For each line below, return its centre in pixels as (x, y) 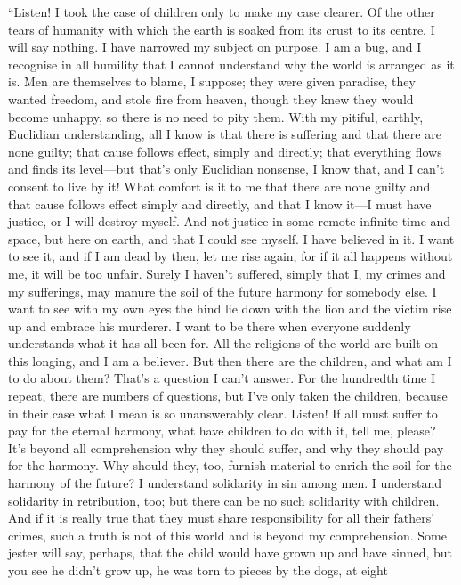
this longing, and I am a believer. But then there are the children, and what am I (230, 360)
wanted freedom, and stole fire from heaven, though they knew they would (211, 98)
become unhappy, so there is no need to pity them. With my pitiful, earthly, (216, 116)
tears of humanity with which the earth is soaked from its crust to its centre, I (222, 29)
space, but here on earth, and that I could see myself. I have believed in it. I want (231, 238)
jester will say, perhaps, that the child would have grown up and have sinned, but (230, 552)
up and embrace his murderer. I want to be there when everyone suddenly (210, 325)
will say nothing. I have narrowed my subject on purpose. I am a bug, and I (215, 47)
